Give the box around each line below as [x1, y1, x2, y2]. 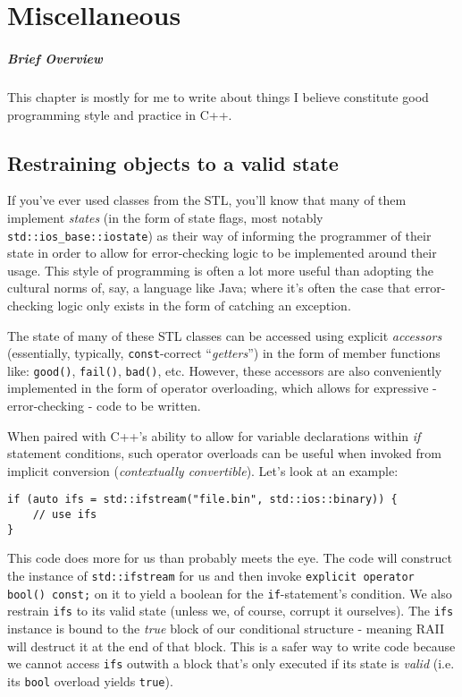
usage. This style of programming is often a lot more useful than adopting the [7, 260, 433, 279]
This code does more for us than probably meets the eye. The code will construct [7, 548, 452, 567]
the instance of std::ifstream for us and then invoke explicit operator [7, 565, 415, 584]
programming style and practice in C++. [7, 105, 232, 123]
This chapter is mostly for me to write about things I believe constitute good [7, 87, 429, 106]
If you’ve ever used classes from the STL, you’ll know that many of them [7, 191, 407, 209]
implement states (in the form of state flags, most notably [7, 208, 323, 226]
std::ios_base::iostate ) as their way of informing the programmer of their [7, 225, 432, 244]
